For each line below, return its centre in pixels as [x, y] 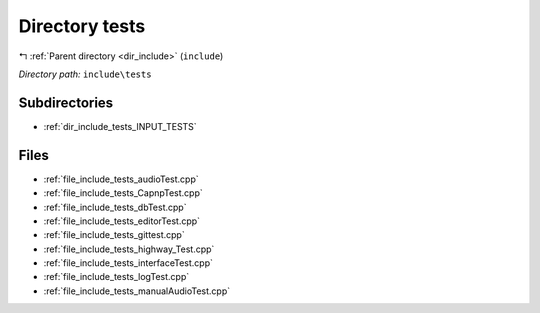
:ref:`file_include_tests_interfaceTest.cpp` [128, 263]
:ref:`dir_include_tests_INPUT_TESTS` [120, 126]
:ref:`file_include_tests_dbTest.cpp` [115, 207]
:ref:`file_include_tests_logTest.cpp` [116, 277]
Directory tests [82, 26]
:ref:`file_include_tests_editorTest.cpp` [121, 221]
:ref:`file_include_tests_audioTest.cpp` [121, 179]
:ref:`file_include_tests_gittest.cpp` [114, 235]
